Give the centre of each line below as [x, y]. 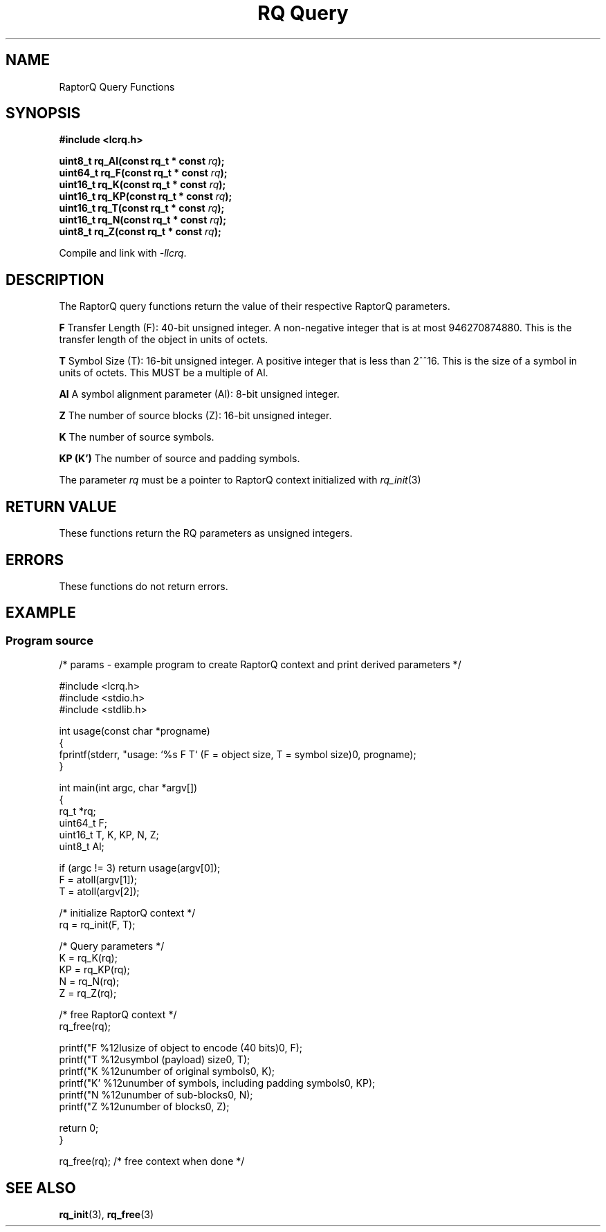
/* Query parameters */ [112, 946]
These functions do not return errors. [144, 586]
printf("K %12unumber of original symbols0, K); [167, 1072]
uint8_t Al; [82, 847]
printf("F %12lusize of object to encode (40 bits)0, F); [181, 1048]
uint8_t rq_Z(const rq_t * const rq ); [140, 232]
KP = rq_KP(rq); [94, 970]
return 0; [79, 1128]
